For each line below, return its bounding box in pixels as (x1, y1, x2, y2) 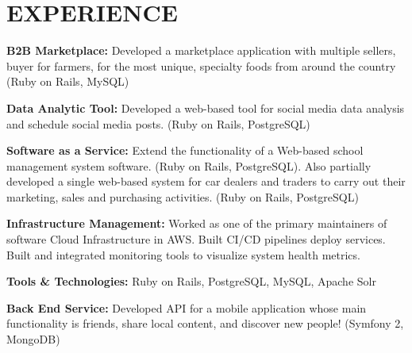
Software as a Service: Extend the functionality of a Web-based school (6, 142, 364, 159)
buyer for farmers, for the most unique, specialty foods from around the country (6, 57, 396, 74)
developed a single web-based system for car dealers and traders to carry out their (6, 173, 406, 190)
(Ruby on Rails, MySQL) (6, 73, 129, 90)
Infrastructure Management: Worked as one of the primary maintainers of (6, 215, 387, 232)
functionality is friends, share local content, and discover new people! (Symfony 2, (6, 315, 404, 332)
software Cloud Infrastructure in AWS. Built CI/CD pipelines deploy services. (6, 231, 386, 247)
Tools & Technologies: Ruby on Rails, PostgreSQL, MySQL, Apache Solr (6, 273, 376, 290)
